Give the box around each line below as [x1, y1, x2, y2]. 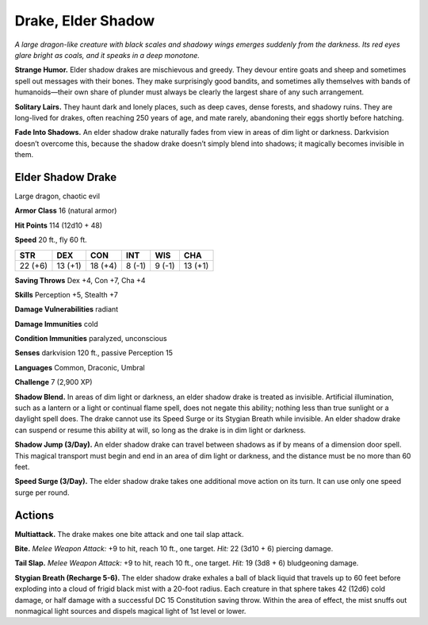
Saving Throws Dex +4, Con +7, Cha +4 [14, 275, 146, 285]
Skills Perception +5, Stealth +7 [14, 289, 118, 299]
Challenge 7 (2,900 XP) [14, 378, 93, 387]
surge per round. [14, 488, 70, 497]
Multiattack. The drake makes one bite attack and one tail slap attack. [14, 529, 244, 539]
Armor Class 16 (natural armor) [14, 206, 117, 216]
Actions [14, 508, 55, 522]
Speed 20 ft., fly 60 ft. [14, 235, 87, 245]
